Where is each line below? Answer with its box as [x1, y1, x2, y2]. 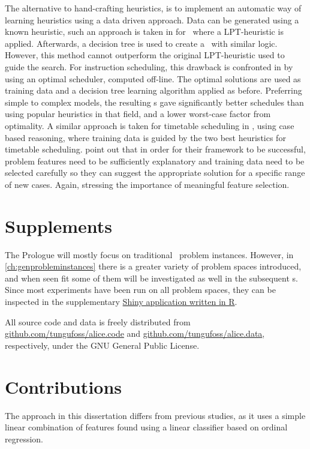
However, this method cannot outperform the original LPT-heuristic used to [5, 49, 285, 61]
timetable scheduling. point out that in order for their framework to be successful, [5, 143, 306, 155]
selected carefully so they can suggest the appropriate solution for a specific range [5, 166, 305, 179]
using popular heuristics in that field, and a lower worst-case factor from [5, 107, 271, 120]
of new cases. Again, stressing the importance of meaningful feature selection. [5, 178, 290, 190]
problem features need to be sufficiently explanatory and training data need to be [5, 154, 305, 167]
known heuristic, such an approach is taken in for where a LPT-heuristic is [5, 25, 284, 38]
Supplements [5, 213, 113, 238]
